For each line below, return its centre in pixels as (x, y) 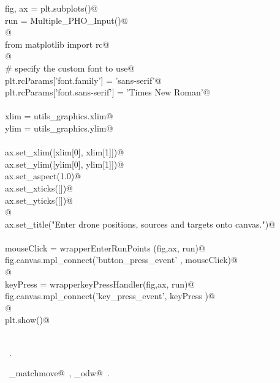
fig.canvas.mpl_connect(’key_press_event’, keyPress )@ (110, 296)
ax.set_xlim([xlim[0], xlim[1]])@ (65, 152)
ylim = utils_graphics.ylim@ (59, 128)
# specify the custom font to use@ (70, 68)
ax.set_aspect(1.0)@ (43, 176)
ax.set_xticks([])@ (39, 188)
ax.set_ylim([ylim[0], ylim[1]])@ (65, 164)
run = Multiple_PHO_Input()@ (66, 20)
